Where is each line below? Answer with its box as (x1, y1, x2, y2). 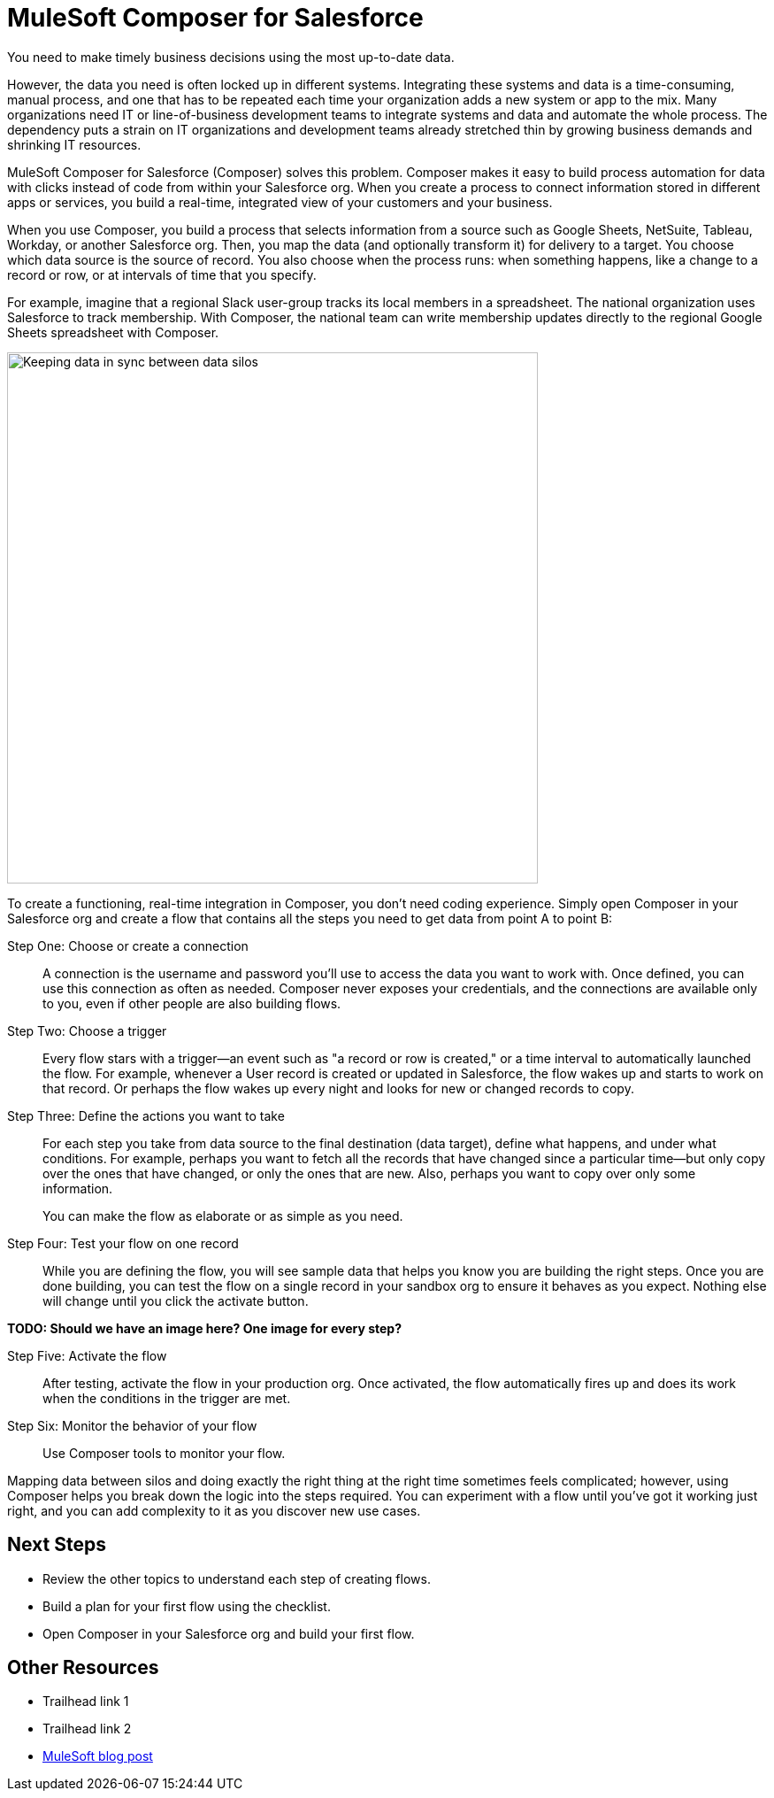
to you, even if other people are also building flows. (42, 995, 341, 1011)
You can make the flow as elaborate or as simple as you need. (42, 1208, 403, 1223)
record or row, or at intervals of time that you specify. (7, 266, 317, 282)
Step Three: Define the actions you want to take (7, 1107, 285, 1123)
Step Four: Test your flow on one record (7, 1235, 239, 1251)
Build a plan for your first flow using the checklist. (42, 1598, 331, 1614)
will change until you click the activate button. (42, 1293, 309, 1308)
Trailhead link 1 (42, 1694, 129, 1709)
